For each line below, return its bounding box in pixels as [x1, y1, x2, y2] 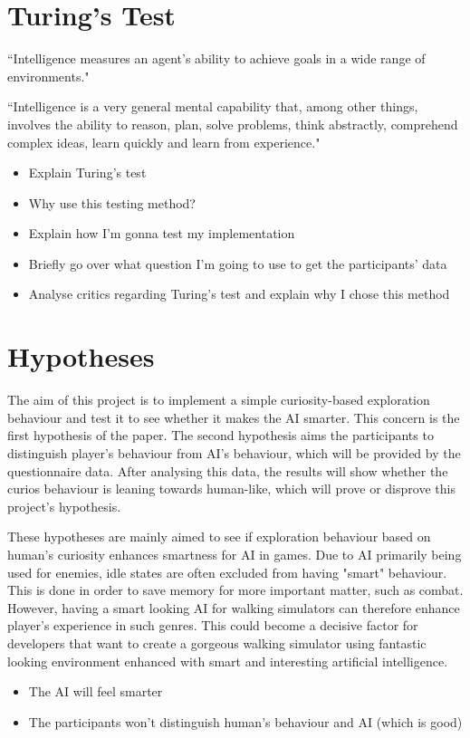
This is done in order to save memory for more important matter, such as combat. [7, 580, 464, 599]
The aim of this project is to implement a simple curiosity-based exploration [7, 390, 430, 409]
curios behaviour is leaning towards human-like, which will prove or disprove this [7, 479, 456, 498]
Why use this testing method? [28, 193, 196, 212]
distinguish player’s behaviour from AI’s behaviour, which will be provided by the [7, 443, 461, 462]
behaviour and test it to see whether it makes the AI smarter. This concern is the [7, 407, 460, 427]
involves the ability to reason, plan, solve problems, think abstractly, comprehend [7, 114, 458, 133]
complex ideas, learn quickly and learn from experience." [7, 132, 321, 151]
